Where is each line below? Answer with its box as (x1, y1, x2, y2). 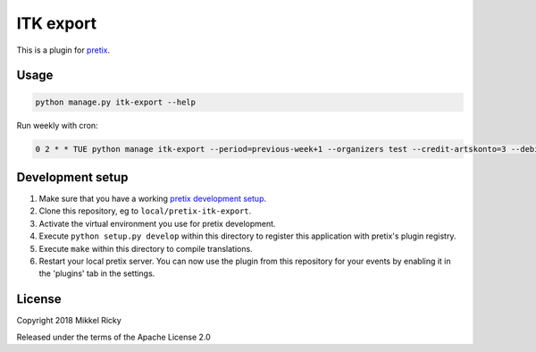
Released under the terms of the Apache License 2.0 (16, 331, 212, 342)
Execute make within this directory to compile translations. (38, 243, 254, 254)
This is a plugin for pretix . (16, 45, 111, 55)
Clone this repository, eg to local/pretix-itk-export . (38, 205, 252, 216)
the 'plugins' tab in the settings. (38, 268, 155, 279)
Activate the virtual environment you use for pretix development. (38, 218, 276, 229)
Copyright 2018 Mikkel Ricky (16, 315, 122, 326)
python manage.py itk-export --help (35, 96, 197, 107)
